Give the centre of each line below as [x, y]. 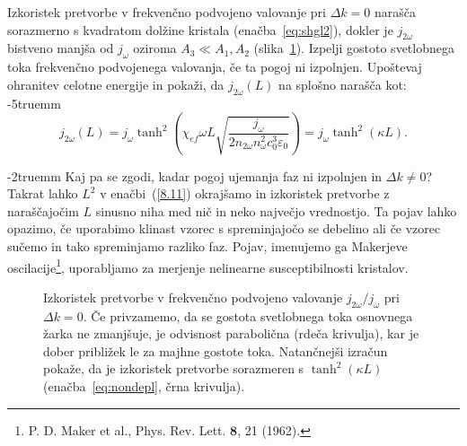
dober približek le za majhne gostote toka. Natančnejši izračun [216, 350]
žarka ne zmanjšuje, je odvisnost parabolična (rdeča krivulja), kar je [231, 333]
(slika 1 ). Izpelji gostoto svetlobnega [354, 48]
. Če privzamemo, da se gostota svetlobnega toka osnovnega [248, 315]
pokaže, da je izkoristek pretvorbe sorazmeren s [174, 368]
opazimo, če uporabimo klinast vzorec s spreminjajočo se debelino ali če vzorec [224, 228]
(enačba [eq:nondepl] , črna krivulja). [144, 385]
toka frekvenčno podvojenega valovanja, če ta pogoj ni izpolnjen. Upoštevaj [215, 67]
